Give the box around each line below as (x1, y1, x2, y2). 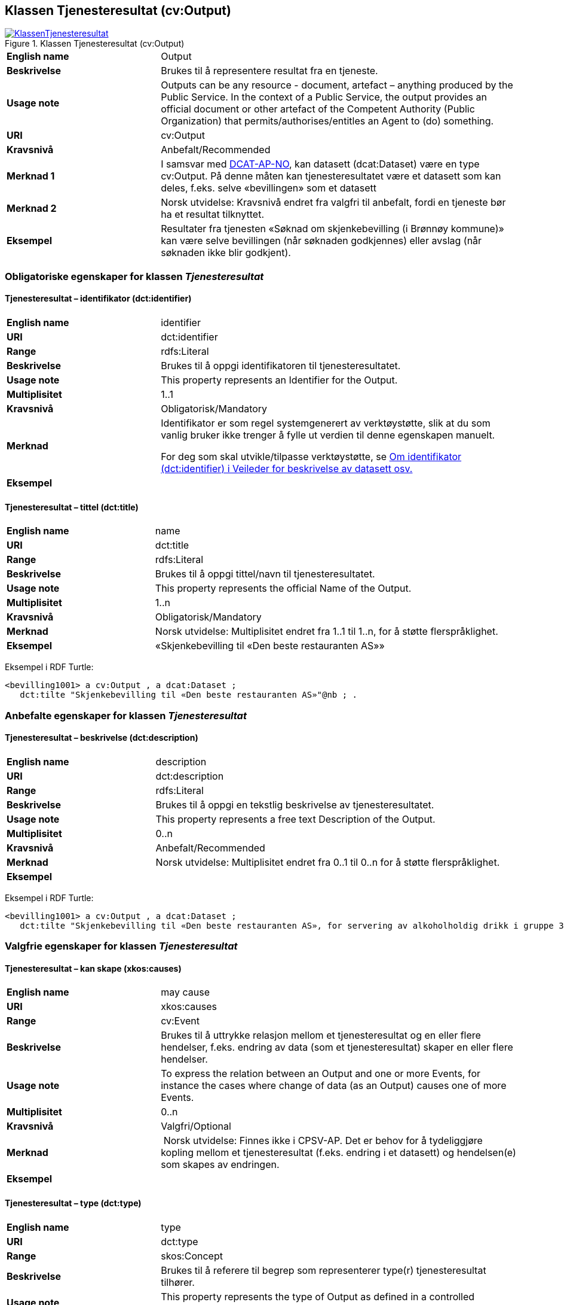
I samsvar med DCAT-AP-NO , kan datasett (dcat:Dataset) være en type (161, 158, 480, 171)
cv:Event (161, 1015, 200, 1027)
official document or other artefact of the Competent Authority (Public (161, 103, 475, 115)
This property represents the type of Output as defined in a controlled (161, 1290, 475, 1303)
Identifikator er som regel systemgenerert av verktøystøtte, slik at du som (161, 417, 491, 430)
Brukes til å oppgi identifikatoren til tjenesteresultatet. (161, 360, 401, 372)
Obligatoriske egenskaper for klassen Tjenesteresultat (5, 270, 264, 282)
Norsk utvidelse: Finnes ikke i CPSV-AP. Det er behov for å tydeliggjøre (163, 1134, 483, 1147)
